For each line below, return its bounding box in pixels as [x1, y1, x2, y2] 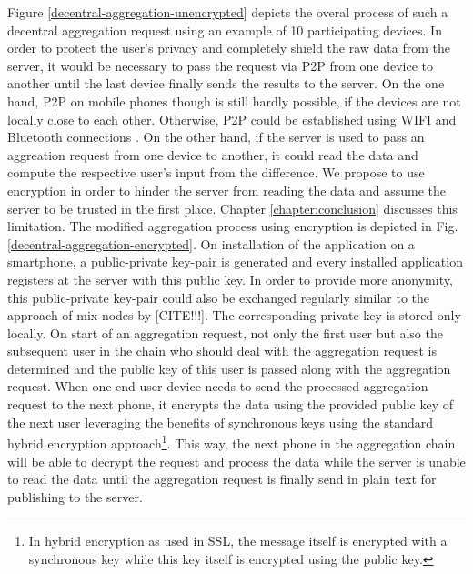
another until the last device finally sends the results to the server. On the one [7, 74, 445, 93]
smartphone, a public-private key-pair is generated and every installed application [7, 252, 463, 271]
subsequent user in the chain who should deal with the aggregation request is [7, 341, 437, 360]
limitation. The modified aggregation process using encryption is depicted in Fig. [7, 217, 458, 236]
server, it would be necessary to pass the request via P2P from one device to [7, 55, 434, 75]
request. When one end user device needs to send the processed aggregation [7, 377, 428, 396]
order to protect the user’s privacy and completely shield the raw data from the [7, 38, 450, 57]
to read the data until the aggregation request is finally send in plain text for [7, 469, 437, 488]
